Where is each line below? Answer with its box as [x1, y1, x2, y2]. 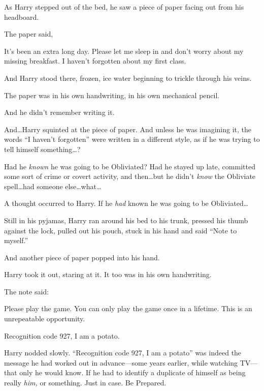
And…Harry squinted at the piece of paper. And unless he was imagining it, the [4, 124, 251, 134]
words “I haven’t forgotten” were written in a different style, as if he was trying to [4, 134, 260, 144]
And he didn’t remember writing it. [4, 107, 115, 117]
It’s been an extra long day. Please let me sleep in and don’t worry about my [4, 45, 244, 56]
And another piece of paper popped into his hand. [4, 252, 160, 262]
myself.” [4, 235, 28, 246]
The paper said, [4, 28, 53, 39]
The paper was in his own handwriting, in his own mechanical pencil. [4, 89, 220, 100]
